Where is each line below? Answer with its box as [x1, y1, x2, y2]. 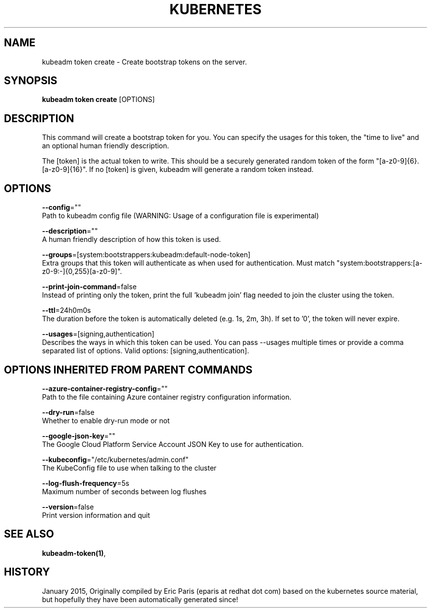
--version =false [42, 502, 94, 511]
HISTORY [4, 566, 50, 578]
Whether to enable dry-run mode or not [42, 416, 170, 425]
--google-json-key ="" [42, 431, 116, 440]
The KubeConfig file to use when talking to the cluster [42, 463, 216, 472]
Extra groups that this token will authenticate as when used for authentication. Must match [42, 259, 335, 268]
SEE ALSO [4, 528, 54, 541]
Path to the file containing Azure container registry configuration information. [42, 392, 292, 401]
